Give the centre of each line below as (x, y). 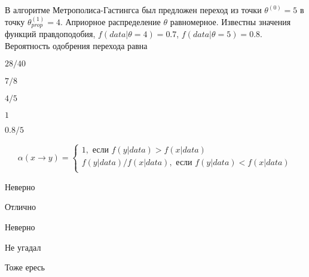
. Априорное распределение (110, 21)
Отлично (20, 207)
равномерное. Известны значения (230, 21)
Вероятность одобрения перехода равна (76, 45)
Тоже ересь (25, 267)
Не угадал (23, 247)
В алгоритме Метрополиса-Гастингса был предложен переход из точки (133, 10)
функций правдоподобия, (50, 34)
